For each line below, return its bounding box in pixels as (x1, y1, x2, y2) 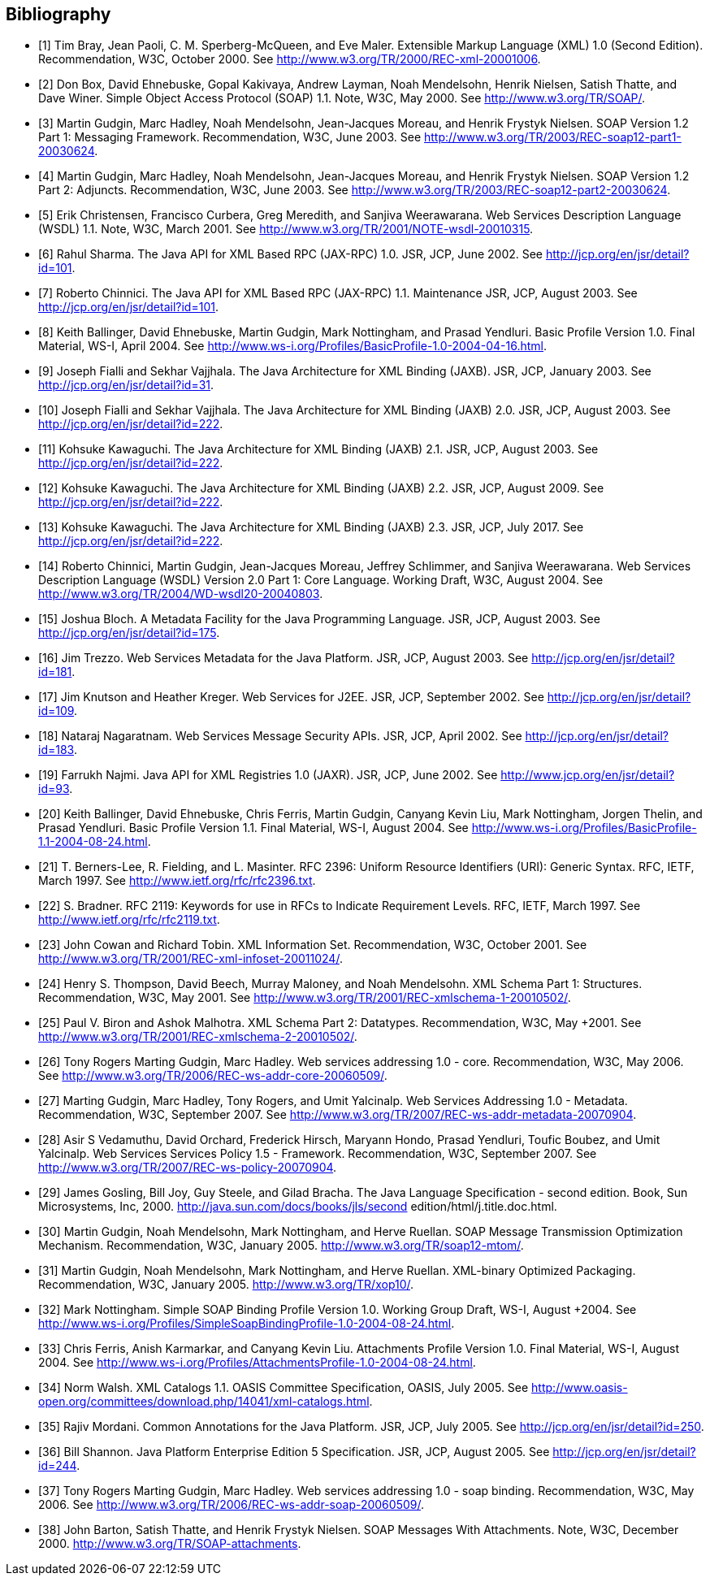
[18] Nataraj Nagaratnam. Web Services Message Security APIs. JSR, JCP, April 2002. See (38, 729, 522, 743)
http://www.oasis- (531, 1380, 628, 1395)
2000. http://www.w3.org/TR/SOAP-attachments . (38, 1536, 301, 1551)
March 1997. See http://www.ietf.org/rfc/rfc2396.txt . (38, 873, 316, 888)
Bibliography (6, 4, 111, 24)
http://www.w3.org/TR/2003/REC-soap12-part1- (424, 130, 682, 145)
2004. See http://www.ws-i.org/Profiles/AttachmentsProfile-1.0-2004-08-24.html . (38, 1355, 476, 1370)
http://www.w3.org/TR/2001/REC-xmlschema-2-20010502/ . (38, 1029, 357, 1044)
